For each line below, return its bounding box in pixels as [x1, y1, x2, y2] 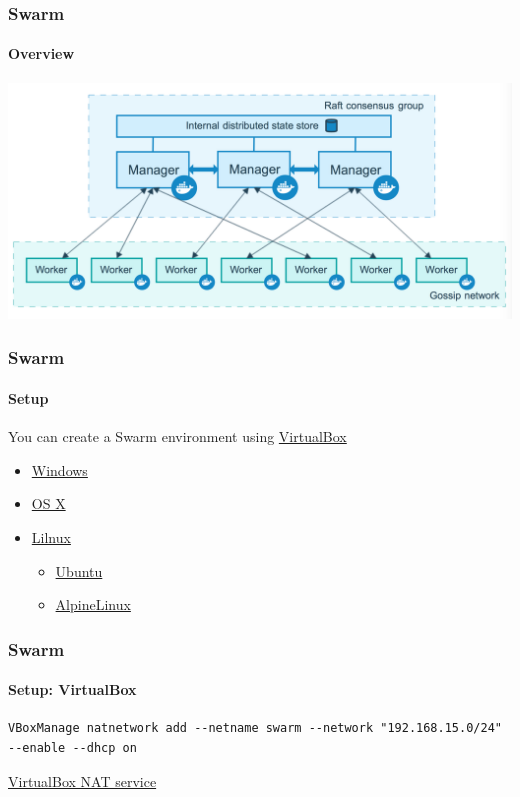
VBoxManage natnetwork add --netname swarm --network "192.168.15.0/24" [8, 721, 502, 736]
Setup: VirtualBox [8, 679, 137, 700]
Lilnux [31, 526, 71, 547]
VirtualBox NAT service [8, 770, 157, 791]
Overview [8, 43, 75, 64]
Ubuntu [55, 560, 103, 581]
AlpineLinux [55, 594, 131, 615]
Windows [31, 459, 88, 480]
